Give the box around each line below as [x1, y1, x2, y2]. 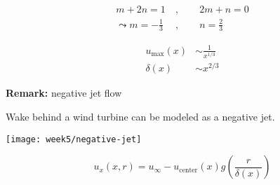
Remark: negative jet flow [6, 85, 122, 100]
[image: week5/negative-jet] [6, 134, 142, 144]
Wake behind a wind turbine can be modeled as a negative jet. [6, 109, 275, 124]
